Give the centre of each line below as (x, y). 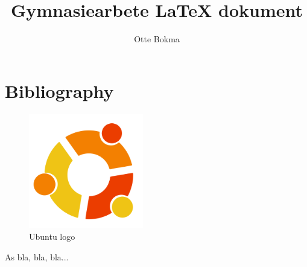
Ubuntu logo (52, 236)
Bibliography (59, 90)
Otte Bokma (157, 39)
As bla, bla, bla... (37, 256)
